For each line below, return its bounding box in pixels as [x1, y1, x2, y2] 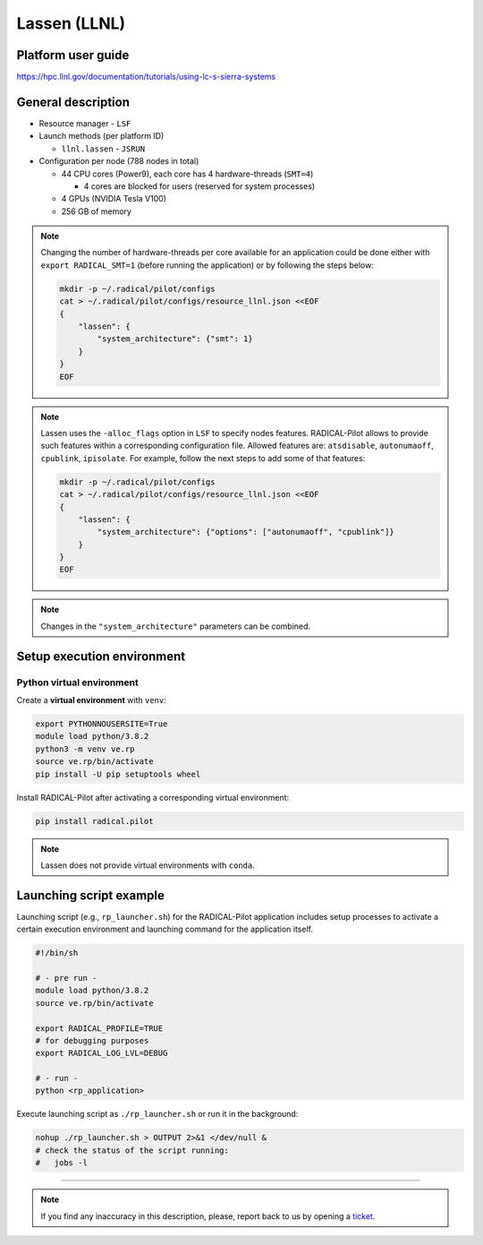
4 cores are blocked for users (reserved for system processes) [83, 180, 316, 192]
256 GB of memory [61, 206, 131, 217]
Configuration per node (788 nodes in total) [38, 156, 199, 167]
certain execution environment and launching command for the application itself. [16, 923, 313, 935]
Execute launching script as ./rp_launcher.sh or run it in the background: [16, 1109, 299, 1120]
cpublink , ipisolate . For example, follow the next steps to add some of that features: [40, 452, 366, 463]
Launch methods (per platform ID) [38, 131, 165, 142]
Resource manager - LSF [38, 117, 131, 129]
